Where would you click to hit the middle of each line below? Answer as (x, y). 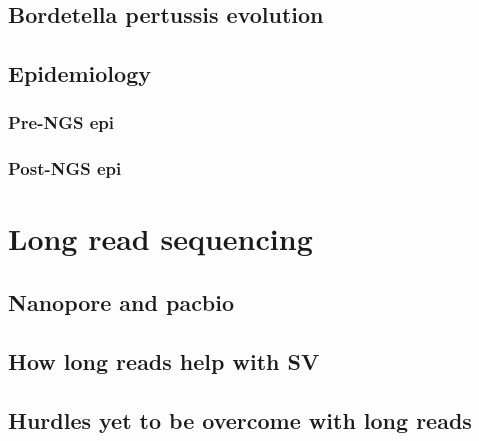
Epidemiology (79, 73)
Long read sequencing (160, 238)
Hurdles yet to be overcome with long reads (240, 419)
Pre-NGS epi (61, 122)
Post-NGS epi (65, 168)
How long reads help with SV (164, 360)
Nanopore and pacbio (121, 302)
